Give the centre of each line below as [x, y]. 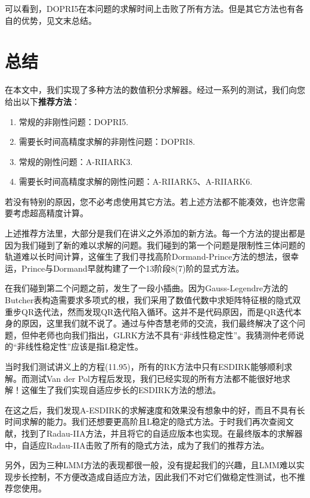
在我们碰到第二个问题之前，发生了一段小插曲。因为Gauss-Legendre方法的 [146, 288]
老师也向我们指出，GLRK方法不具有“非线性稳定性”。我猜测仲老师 [167, 334]
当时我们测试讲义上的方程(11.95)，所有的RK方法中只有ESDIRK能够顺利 [145, 366]
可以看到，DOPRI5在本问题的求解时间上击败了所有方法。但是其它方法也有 [150, 8]
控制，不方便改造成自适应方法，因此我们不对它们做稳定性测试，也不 [163, 476]
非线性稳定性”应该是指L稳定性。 [80, 346]
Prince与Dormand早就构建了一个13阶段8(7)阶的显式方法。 [133, 268]
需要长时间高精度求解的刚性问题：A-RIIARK [106, 181]
